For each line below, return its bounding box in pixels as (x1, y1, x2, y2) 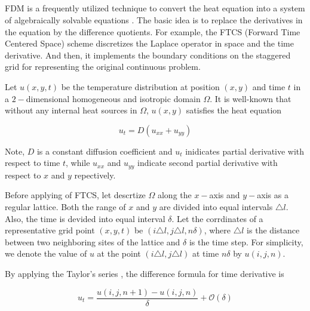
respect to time (5, 156, 60, 169)
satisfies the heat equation (186, 104, 282, 116)
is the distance (247, 224, 300, 236)
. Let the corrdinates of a (171, 212, 263, 224)
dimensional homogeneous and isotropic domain (26, 92, 201, 104)
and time (252, 80, 286, 93)
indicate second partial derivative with (137, 156, 278, 169)
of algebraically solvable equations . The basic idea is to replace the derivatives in (5, 13, 303, 26)
